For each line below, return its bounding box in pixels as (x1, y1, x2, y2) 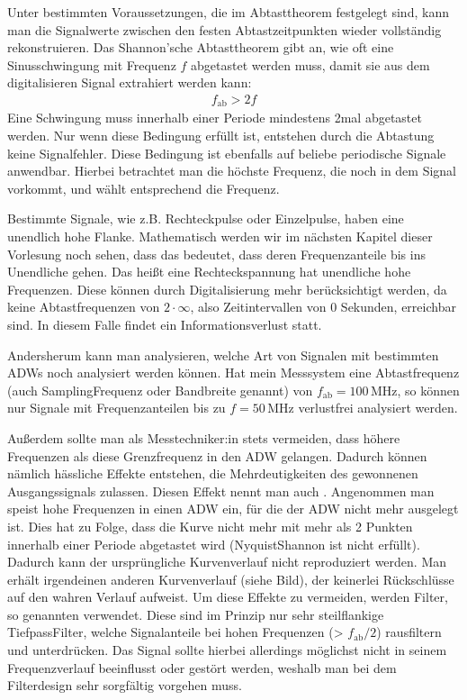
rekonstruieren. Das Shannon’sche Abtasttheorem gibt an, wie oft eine (7, 38, 394, 57)
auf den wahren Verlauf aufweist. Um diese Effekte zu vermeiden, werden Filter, (7, 587, 448, 606)
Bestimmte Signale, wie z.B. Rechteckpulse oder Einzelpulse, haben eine (7, 209, 404, 228)
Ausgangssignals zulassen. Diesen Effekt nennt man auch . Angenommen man (7, 481, 435, 500)
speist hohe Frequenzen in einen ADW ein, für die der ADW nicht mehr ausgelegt (7, 499, 459, 518)
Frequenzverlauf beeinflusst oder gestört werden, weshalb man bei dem (7, 658, 397, 677)
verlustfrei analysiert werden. (298, 398, 458, 417)
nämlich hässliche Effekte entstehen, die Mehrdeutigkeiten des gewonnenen (7, 464, 418, 483)
